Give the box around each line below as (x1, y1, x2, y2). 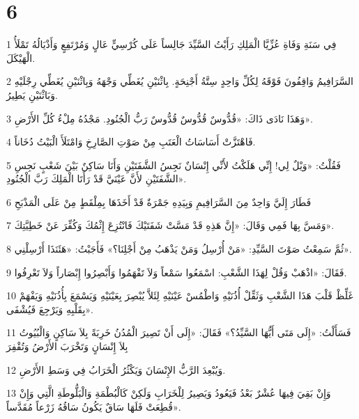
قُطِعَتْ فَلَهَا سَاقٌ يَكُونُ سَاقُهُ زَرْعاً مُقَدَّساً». (6, 399, 181, 413)
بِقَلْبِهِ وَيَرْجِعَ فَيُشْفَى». (6, 301, 93, 316)
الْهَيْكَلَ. (6, 50, 36, 65)
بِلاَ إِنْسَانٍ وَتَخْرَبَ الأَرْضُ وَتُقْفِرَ (6, 339, 128, 354)
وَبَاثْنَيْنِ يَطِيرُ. (6, 87, 58, 102)
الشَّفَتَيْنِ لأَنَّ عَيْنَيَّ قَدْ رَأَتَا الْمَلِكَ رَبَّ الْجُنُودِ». (6, 171, 187, 186)
